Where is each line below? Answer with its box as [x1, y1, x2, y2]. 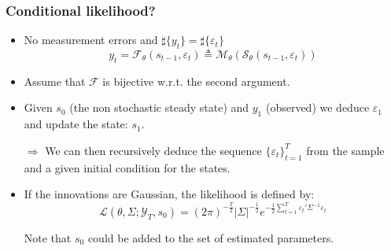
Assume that [24, 72, 86, 89]
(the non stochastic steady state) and [69, 99, 249, 116]
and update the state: [24, 116, 128, 132]
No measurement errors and [24, 31, 158, 48]
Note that [24, 229, 72, 245]
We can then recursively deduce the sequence [45, 142, 262, 158]
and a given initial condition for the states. [24, 159, 231, 175]
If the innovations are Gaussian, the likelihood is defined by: [24, 186, 315, 202]
